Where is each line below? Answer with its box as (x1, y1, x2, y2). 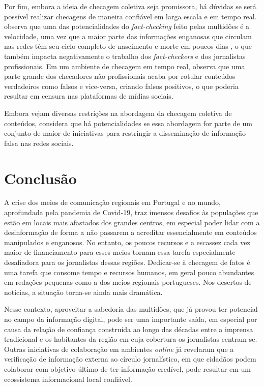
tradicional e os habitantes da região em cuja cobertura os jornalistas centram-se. (4, 334, 257, 344)
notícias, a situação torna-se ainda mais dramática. (4, 286, 163, 297)
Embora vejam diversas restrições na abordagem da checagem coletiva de (4, 107, 232, 118)
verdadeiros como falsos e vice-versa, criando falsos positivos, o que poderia (4, 80, 239, 91)
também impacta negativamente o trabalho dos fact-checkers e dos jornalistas (4, 50, 246, 61)
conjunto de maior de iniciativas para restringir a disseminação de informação (4, 128, 246, 138)
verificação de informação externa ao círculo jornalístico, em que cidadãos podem (4, 353, 256, 364)
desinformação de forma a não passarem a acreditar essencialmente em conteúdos (4, 227, 257, 237)
